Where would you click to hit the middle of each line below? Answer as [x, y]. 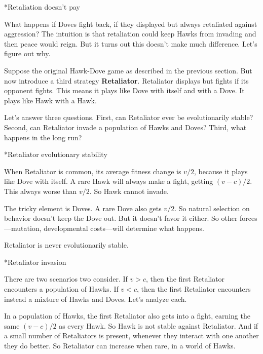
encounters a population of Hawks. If [61, 289]
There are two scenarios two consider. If [66, 279]
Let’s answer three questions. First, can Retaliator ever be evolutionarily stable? [129, 117]
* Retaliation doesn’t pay [42, 7]
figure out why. [27, 53]
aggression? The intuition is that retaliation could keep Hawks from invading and [130, 34]
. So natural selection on [212, 208]
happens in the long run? [43, 137]
